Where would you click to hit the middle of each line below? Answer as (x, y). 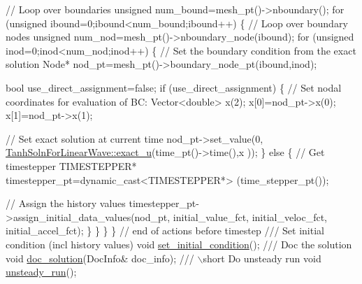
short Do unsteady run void (262, 258)
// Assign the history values (66, 203)
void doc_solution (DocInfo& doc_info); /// (100, 258)
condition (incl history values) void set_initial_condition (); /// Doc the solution (179, 244)
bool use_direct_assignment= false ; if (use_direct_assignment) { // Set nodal (174, 87)
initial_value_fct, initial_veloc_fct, (250, 216)
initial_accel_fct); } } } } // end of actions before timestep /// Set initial (165, 230)
